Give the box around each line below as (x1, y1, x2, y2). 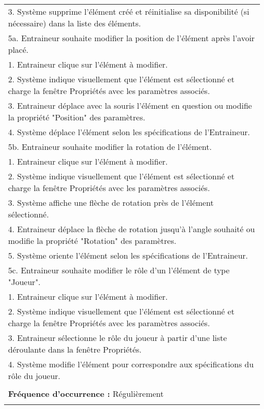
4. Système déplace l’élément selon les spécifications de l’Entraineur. (8, 126, 250, 138)
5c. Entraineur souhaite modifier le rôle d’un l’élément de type (8, 264, 230, 276)
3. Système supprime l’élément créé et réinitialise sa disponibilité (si (8, 6, 249, 17)
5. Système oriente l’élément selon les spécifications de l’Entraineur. (8, 249, 248, 261)
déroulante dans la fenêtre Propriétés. (8, 343, 142, 355)
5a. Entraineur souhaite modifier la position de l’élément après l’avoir (8, 32, 255, 44)
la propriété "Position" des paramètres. (8, 111, 145, 123)
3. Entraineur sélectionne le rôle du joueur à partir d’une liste (8, 332, 227, 343)
